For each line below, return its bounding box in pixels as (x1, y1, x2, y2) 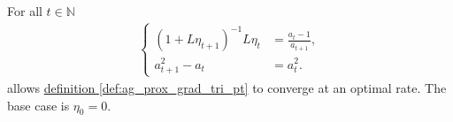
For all (7, 2, 42, 19)
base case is (7, 95, 70, 114)
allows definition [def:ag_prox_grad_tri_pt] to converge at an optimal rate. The (7, 78, 447, 96)
